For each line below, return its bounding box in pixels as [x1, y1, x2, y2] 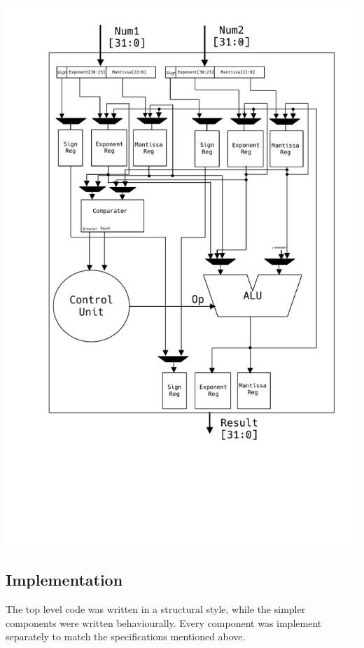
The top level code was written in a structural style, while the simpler [6, 602, 306, 616]
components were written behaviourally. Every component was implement [6, 615, 322, 630]
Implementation [6, 569, 123, 591]
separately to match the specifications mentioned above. [6, 629, 246, 644]
